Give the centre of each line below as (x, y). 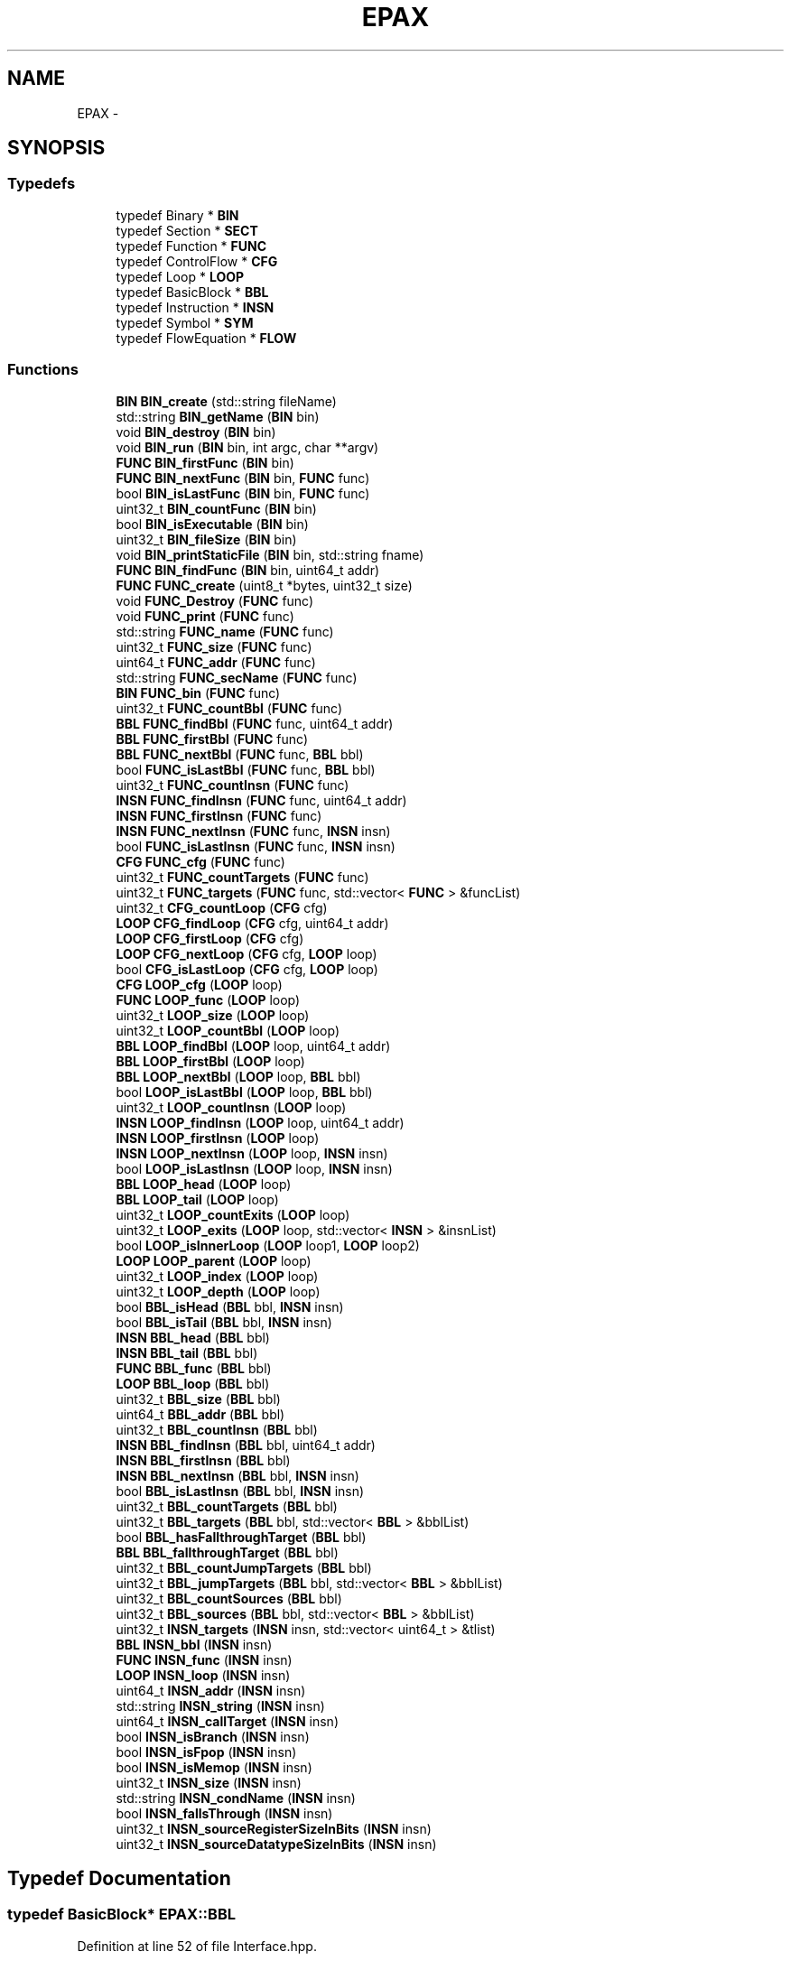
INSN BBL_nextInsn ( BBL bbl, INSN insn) (237, 1475)
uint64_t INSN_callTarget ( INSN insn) (227, 1721)
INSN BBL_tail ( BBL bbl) (187, 1352)
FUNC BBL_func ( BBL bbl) (194, 1368)
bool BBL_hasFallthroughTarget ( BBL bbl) (241, 1537)
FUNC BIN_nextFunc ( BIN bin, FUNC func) (243, 478)
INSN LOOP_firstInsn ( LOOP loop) (218, 1138)
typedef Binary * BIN (177, 215)
